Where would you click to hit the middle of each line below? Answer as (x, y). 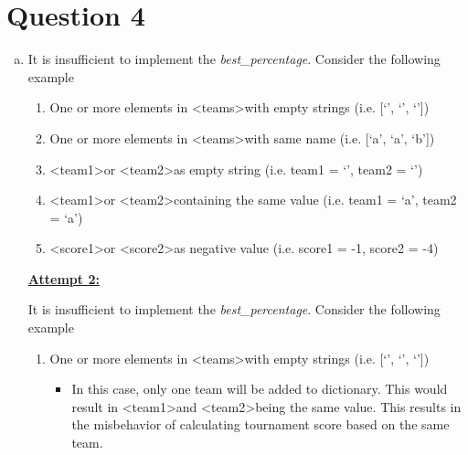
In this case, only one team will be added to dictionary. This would (260, 389)
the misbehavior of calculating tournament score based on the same (261, 424)
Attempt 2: (64, 278)
